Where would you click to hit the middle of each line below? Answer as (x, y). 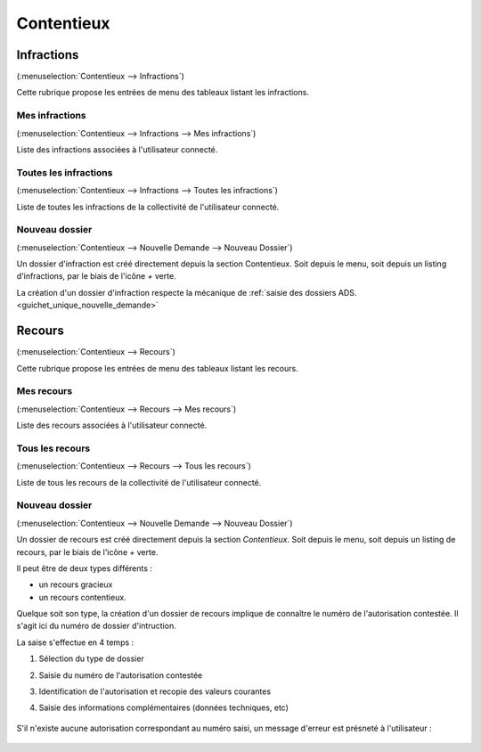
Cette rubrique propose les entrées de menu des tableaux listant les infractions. (163, 93)
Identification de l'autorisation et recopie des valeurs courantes (155, 691)
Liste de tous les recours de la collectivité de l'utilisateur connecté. (139, 482)
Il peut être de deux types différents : (85, 568)
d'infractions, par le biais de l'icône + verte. (97, 276)
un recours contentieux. (82, 597)
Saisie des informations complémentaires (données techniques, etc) (164, 707)
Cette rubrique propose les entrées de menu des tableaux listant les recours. (157, 368)
